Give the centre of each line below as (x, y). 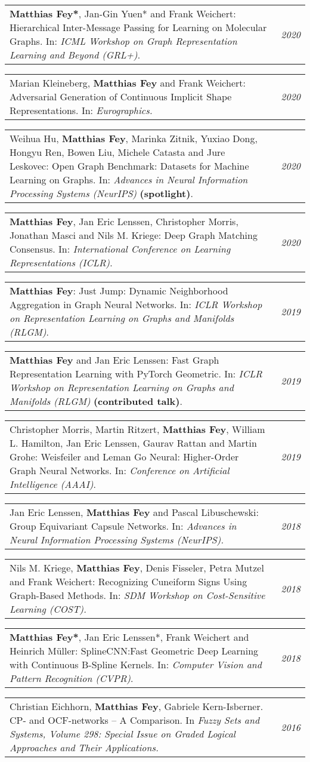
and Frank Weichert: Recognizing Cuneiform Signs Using (128, 581)
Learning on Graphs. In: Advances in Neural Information (129, 179)
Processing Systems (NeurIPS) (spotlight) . (101, 193)
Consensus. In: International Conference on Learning (120, 249)
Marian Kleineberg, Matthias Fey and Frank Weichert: (128, 83)
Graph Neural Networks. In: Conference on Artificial (120, 470)
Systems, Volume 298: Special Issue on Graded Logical (123, 734)
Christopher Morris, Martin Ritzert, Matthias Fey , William (137, 429)
